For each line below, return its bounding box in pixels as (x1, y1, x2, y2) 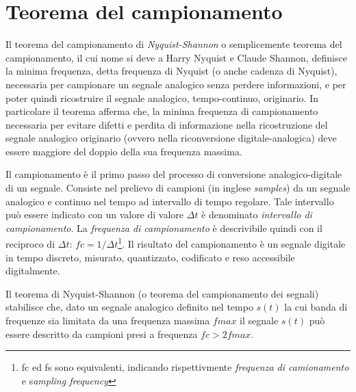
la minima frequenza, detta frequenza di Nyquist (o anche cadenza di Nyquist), (5, 64, 338, 78)
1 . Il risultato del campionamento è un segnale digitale (118, 235, 346, 251)
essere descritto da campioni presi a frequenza (5, 326, 198, 341)
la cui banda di (284, 300, 348, 314)
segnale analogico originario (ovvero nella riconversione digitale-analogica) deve (5, 131, 337, 145)
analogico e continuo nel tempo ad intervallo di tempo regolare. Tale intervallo (5, 194, 334, 208)
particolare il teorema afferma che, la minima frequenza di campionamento (5, 104, 318, 118)
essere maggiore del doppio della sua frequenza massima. (5, 144, 242, 158)
